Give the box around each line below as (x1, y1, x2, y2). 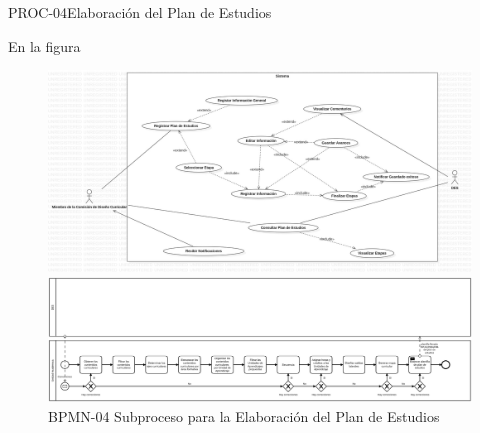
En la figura (8, 35, 81, 56)
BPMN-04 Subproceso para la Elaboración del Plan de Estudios (48, 405, 440, 426)
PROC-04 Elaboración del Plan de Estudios (8, 2, 272, 22)
